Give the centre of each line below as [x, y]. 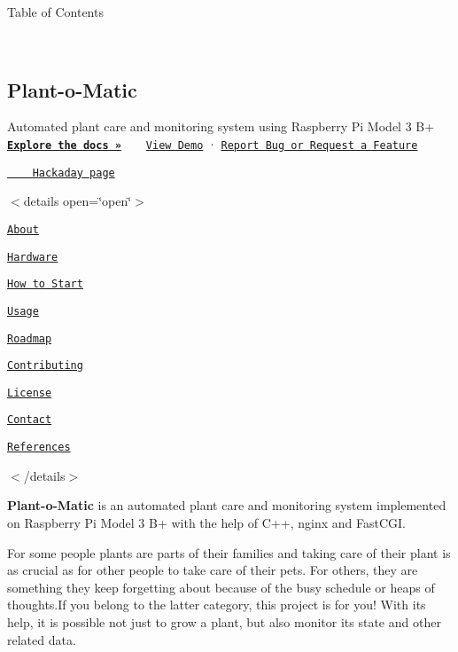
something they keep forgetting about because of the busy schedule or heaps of [221, 587]
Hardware [33, 257]
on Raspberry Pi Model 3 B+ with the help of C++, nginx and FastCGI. [206, 522]
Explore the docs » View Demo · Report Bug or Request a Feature [213, 143]
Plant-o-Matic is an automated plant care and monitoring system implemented [227, 505]
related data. [42, 639]
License [30, 393]
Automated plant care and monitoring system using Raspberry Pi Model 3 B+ [221, 126]
